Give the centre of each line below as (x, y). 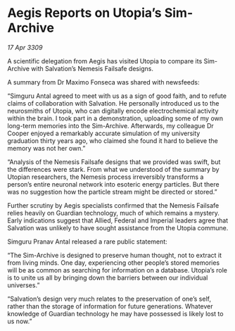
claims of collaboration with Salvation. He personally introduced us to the (113, 103)
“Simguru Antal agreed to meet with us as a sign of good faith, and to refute (117, 96)
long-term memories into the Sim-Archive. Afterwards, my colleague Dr (111, 125)
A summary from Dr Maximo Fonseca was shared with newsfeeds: (103, 82)
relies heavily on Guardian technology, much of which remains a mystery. (114, 213)
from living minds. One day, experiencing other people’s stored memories (114, 263)
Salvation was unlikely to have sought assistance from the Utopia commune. (118, 227)
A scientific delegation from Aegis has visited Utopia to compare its (105, 61)
